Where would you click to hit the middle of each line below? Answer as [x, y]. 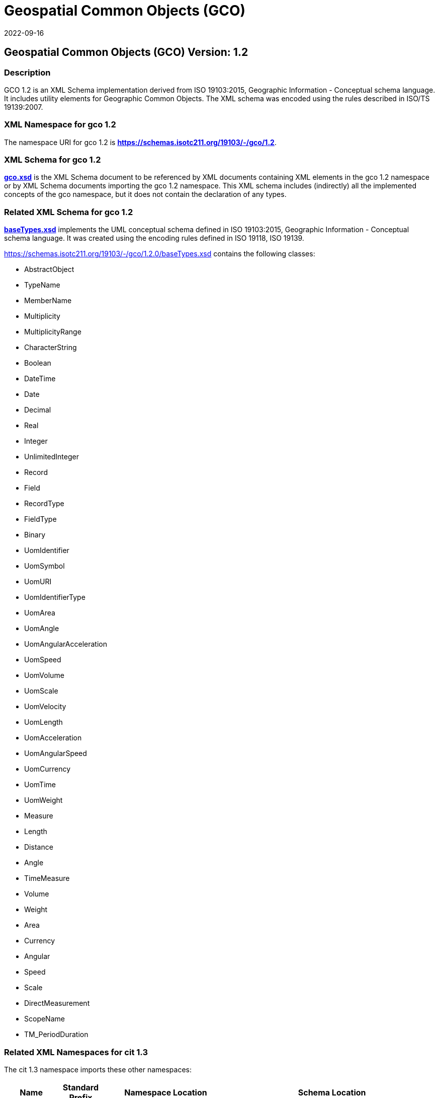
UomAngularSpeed [56, 753]
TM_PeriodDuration [56, 1035]
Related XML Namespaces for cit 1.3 [76, 1052]
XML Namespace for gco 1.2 [60, 125]
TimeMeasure [47, 878]
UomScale [41, 691]
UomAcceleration [53, 738]
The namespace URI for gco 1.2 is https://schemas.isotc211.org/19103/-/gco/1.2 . [140, 142]
